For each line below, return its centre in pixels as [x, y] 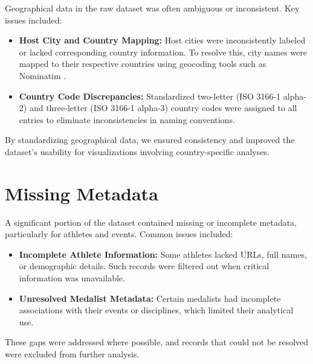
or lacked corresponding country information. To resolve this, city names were [163, 52]
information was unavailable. [72, 278]
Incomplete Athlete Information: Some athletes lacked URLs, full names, [163, 254]
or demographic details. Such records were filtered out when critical [144, 266]
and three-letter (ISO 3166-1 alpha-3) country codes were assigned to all [163, 108]
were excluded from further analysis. [72, 354]
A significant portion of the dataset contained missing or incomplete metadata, [151, 222]
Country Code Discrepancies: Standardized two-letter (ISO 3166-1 [150, 96]
